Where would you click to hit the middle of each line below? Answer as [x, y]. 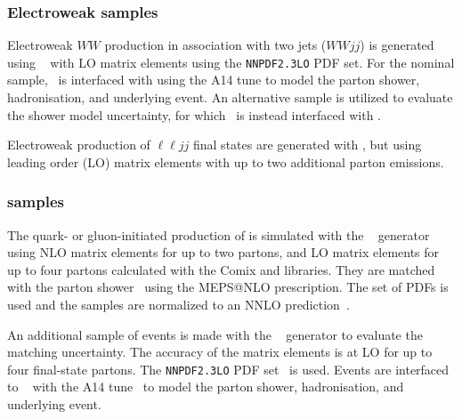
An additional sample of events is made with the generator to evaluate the [215, 334]
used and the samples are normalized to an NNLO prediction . [178, 305]
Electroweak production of [79, 145]
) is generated [397, 45]
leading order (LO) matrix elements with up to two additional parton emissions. [226, 161]
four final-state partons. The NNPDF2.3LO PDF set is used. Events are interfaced [228, 369]
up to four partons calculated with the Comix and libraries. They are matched [221, 269]
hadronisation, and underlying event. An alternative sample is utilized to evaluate [230, 97]
